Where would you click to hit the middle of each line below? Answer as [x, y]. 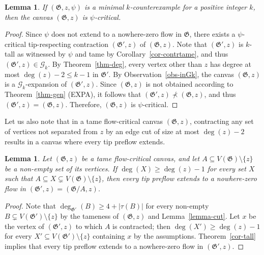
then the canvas [29, 17]
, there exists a [212, 34]
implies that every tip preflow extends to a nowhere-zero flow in [104, 246]
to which [89, 226]
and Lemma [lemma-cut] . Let [194, 216]
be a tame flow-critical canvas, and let [141, 158]
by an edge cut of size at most [152, 131]
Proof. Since [23, 34]
